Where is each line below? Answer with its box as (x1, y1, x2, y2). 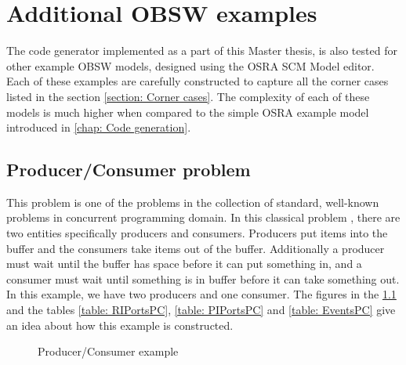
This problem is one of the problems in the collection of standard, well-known (6, 193, 379, 210)
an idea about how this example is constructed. (6, 316, 234, 333)
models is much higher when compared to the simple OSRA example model (6, 103, 369, 120)
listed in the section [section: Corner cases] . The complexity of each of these (6, 88, 370, 104)
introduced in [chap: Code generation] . (6, 119, 191, 136)
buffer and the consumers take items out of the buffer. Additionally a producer (6, 240, 385, 256)
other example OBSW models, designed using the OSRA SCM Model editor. (6, 57, 375, 74)
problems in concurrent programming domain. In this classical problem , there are (6, 209, 401, 226)
